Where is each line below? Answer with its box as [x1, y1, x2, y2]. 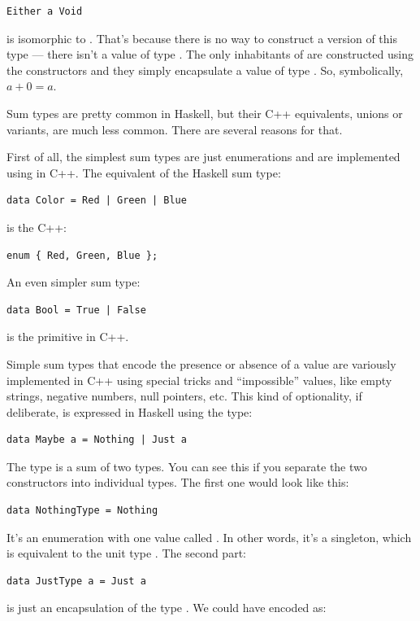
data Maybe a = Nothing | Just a [6, 434, 187, 446]
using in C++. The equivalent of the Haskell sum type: [6, 164, 281, 181]
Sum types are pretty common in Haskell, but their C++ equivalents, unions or [6, 104, 403, 121]
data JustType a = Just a [6, 575, 146, 587]
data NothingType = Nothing [6, 505, 158, 517]
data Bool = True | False [6, 304, 146, 316]
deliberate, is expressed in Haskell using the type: [6, 403, 253, 420]
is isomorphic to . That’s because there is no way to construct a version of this [6, 29, 397, 46]
